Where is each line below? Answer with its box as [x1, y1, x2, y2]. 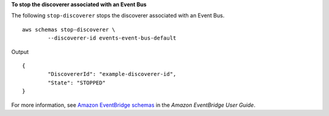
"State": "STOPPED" [48, 79, 106, 86]
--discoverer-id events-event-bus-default [48, 35, 177, 42]
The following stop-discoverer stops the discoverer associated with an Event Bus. [11, 12, 225, 19]
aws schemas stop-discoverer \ [22, 26, 116, 33]
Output [11, 48, 29, 55]
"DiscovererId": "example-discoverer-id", [48, 70, 177, 78]
